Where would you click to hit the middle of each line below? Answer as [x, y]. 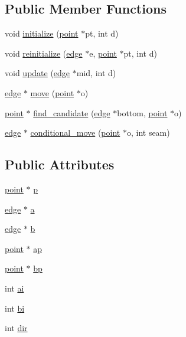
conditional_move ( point [75, 132]
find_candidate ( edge [72, 112]
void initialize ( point [42, 33]
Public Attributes [60, 164]
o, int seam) [148, 132]
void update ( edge [37, 73]
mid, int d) [96, 73]
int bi [15, 308]
